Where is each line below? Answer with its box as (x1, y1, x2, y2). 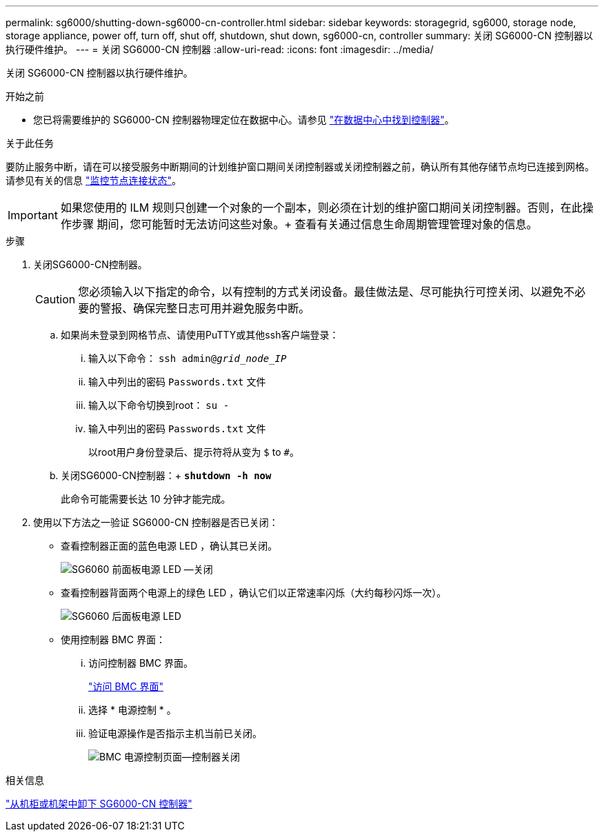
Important (8, 208, 58, 222)
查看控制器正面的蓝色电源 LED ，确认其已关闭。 (61, 540, 278, 552)
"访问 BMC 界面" (88, 680, 163, 692)
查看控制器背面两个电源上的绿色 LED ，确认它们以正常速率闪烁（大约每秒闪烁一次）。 (61, 587, 447, 598)
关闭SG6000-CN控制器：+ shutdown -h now (61, 470, 272, 481)
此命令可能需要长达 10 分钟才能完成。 (61, 493, 231, 505)
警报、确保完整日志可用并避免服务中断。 (100, 301, 310, 315)
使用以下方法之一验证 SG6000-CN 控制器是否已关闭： (33, 516, 279, 528)
